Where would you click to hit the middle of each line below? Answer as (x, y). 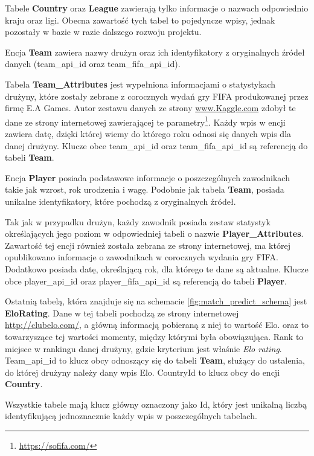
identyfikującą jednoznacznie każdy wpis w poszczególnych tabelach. (131, 416)
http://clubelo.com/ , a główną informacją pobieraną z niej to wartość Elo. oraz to (157, 325)
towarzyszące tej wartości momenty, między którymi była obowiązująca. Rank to (154, 336)
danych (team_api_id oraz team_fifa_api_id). (93, 64)
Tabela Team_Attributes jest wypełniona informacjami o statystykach (140, 84)
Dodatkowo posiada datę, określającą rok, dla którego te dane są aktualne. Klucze (157, 268)
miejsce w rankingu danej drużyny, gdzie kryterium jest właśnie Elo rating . (143, 348)
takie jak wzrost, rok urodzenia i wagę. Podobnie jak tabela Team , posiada (145, 189)
